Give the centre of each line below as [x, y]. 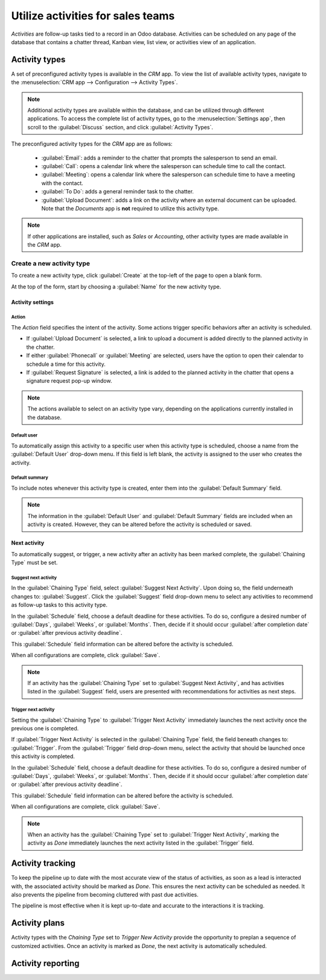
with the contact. [62, 183]
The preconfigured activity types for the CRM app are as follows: [92, 144]
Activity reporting [45, 963]
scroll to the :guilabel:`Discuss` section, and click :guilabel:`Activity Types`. [120, 127]
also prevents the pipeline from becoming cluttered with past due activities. [105, 895]
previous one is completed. [45, 729]
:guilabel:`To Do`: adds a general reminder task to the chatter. [118, 192]
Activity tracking [43, 864]
